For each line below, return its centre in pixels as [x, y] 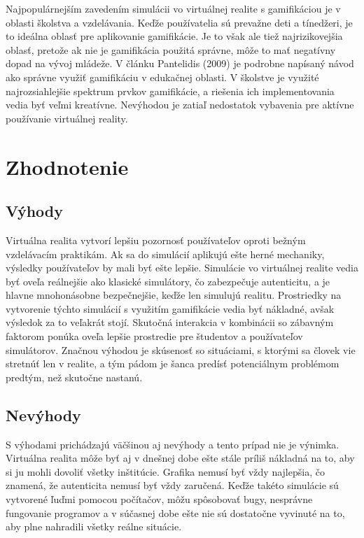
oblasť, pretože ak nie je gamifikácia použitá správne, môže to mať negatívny [171, 49]
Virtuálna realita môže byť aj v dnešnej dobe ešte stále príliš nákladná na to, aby [180, 458]
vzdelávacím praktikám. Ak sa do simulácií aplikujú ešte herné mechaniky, [165, 254]
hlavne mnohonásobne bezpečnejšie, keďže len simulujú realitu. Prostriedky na [174, 295]
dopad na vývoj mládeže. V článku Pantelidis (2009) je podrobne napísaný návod [180, 63]
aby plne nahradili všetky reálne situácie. [94, 526]
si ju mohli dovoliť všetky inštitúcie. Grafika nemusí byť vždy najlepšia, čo [165, 471]
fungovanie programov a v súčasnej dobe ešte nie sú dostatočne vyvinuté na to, [175, 512]
